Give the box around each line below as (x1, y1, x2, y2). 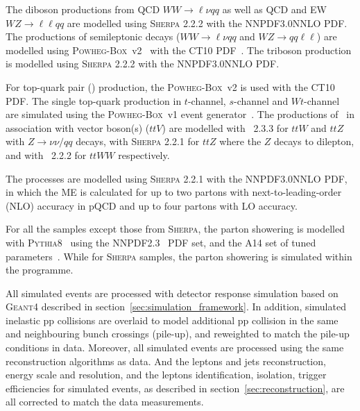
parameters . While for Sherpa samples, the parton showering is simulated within (6, 249, 352, 263)
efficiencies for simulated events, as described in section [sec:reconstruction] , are (6, 380, 345, 395)
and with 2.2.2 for (6, 147, 87, 162)
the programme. (6, 262, 74, 277)
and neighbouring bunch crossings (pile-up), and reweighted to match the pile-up (6, 326, 350, 341)
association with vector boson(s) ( (6, 120, 150, 135)
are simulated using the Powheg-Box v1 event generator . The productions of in (6, 107, 354, 121)
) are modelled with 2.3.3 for (162, 120, 289, 135)
